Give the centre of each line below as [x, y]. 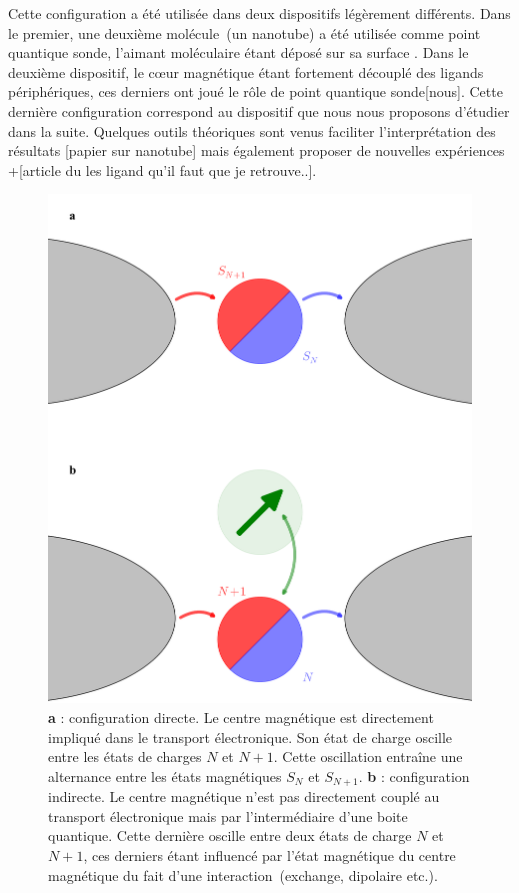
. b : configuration [414, 775]
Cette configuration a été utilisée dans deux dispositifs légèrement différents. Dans [259, 13]
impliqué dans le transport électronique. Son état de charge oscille [250, 736]
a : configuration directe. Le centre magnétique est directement [241, 716]
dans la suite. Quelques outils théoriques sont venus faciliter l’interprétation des [252, 130]
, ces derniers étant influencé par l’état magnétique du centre [269, 854]
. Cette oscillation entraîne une [368, 756]
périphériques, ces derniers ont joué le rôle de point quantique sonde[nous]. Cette [255, 91]
